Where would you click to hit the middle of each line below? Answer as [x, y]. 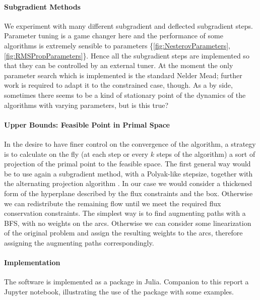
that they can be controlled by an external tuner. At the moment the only [119, 65]
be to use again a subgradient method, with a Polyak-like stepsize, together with [128, 173]
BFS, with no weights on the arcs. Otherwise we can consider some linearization [128, 223]
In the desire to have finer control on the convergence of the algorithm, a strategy [130, 143]
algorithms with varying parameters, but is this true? [86, 105]
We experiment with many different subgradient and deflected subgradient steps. [128, 25]
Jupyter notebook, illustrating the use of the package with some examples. [119, 291]
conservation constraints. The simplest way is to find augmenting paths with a [125, 213]
